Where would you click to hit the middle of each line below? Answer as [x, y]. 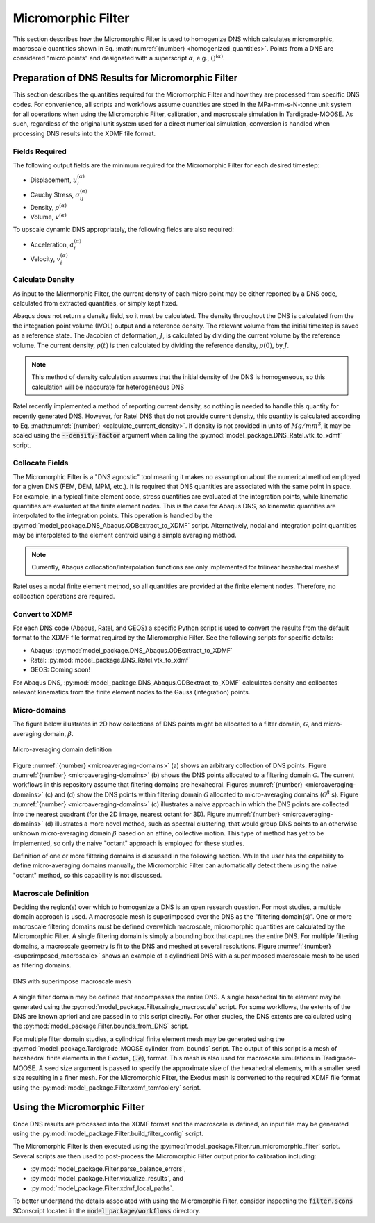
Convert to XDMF [43, 614]
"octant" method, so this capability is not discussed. [87, 875]
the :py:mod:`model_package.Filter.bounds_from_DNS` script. [101, 1026]
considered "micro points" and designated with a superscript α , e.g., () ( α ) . [119, 58]
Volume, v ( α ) [49, 216]
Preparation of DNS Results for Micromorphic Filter [125, 78]
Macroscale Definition [51, 893]
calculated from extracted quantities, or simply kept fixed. [95, 303]
